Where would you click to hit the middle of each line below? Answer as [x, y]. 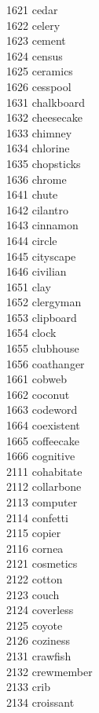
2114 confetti [37, 517]
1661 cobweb [37, 379]
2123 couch [33, 594]
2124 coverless [40, 610]
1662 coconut [38, 394]
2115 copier [34, 533]
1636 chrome [37, 179]
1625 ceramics [40, 71]
